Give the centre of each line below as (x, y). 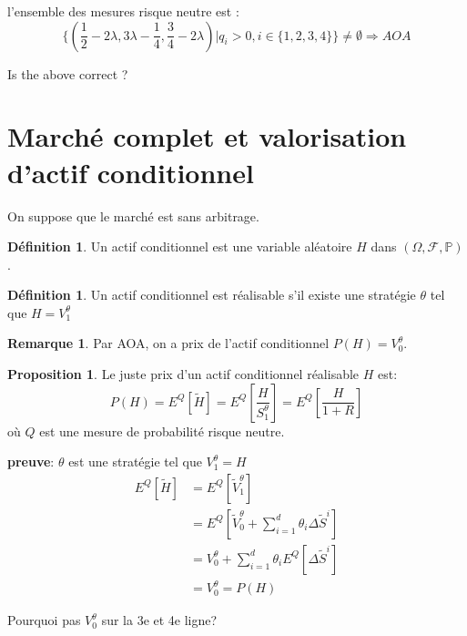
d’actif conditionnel (131, 172)
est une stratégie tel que (135, 462)
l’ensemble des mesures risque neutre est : (123, 11)
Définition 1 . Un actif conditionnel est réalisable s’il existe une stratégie (212, 295)
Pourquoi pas (44, 620)
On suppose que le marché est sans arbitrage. (133, 215)
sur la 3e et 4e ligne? (159, 620)
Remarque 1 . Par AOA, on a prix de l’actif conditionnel (168, 343)
